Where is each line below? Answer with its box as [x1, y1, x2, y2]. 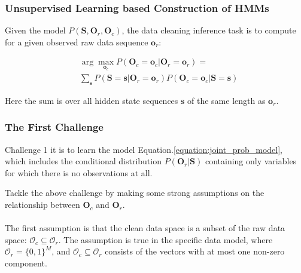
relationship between [5, 198, 80, 211]
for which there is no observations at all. [5, 166, 153, 179]
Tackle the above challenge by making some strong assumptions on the [5, 186, 264, 199]
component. [5, 257, 47, 269]
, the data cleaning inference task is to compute [121, 24, 296, 36]
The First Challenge [5, 119, 104, 134]
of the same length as [187, 94, 266, 106]
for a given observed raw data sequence [5, 35, 148, 48]
